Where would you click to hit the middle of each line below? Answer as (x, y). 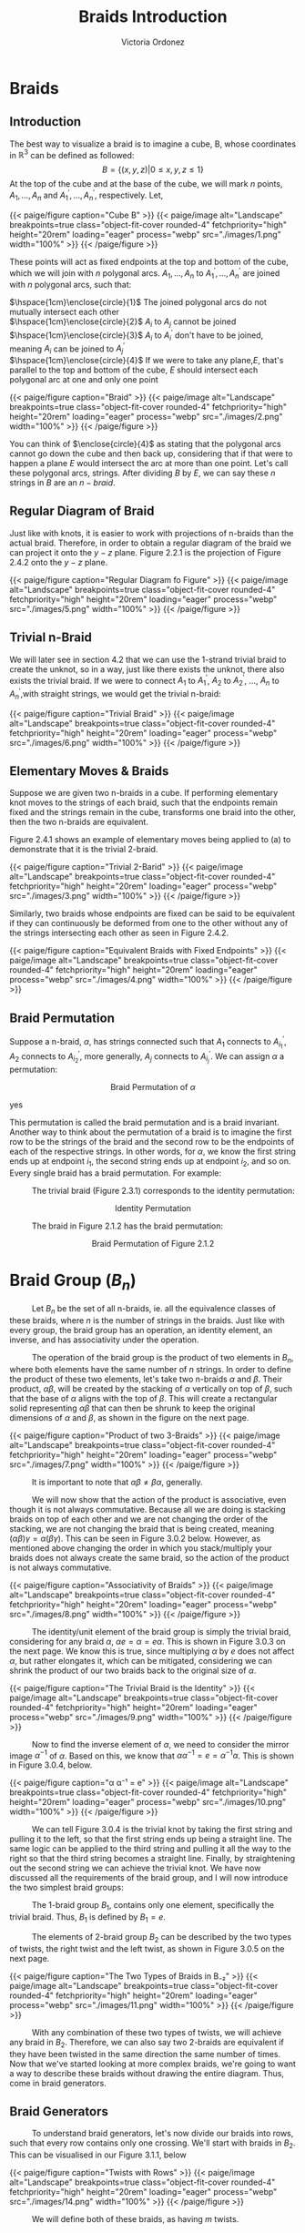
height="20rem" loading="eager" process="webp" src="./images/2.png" (147, 417)
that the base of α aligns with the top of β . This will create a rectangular (143, 1398)
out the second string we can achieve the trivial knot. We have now (135, 1868)
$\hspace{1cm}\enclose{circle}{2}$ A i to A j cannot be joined (123, 323)
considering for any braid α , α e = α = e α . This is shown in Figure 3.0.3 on (147, 1641)
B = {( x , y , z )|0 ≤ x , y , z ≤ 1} (153, 169)
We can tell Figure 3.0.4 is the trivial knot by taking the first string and (162, 1830)
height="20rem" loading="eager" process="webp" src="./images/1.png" (146, 234)
